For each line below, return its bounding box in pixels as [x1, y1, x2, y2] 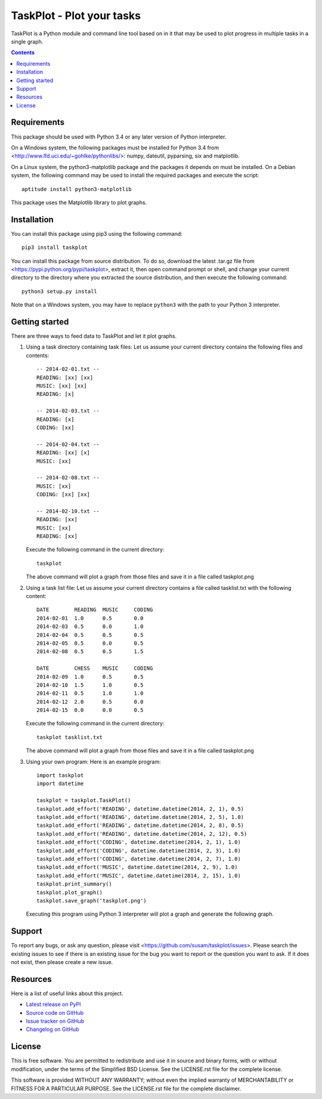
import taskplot [36, 772, 84, 779]
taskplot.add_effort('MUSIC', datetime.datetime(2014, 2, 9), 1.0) [36, 864, 238, 871]
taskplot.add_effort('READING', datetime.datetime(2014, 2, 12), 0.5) [36, 830, 247, 837]
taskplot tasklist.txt [36, 734, 103, 740]
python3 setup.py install [21, 288, 98, 295]
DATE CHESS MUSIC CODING [36, 665, 153, 672]
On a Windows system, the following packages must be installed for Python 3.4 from [11, 144, 219, 151]
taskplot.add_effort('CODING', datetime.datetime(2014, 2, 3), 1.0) [36, 847, 241, 854]
